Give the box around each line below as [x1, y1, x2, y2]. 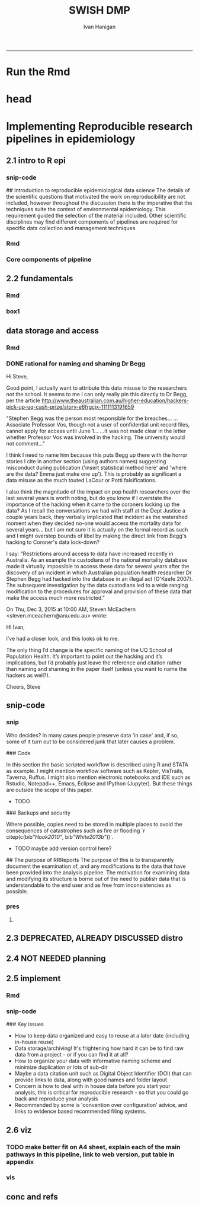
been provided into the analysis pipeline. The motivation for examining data [6, 868, 190, 876]
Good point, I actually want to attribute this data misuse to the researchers [6, 384, 187, 392]
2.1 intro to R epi [6, 155, 66, 166]
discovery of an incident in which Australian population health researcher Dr [6, 569, 192, 576]
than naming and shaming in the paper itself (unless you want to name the [6, 665, 187, 672]
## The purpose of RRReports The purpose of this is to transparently [6, 856, 174, 863]
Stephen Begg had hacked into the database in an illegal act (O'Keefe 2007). [6, 575, 193, 582]
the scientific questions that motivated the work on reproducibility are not [6, 193, 185, 201]
